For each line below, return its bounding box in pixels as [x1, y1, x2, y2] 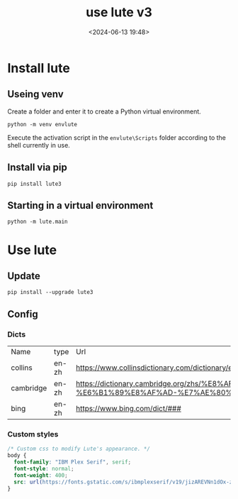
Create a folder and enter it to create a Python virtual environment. [7, 107, 202, 116]
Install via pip [7, 161, 67, 174]
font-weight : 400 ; [13, 471, 69, 479]
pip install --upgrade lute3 [7, 289, 93, 296]
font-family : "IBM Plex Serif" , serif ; [13, 459, 132, 466]
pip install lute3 [7, 180, 62, 187]
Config [7, 308, 38, 320]
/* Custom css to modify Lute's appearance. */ [7, 445, 151, 453]
